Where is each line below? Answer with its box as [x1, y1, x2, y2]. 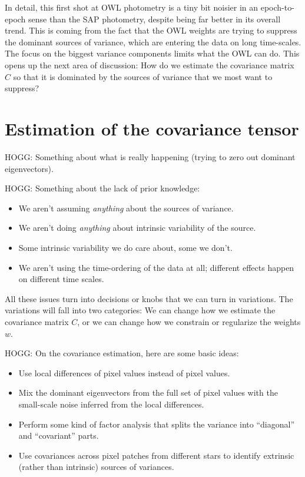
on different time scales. [18, 273, 104, 285]
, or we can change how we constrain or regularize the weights [77, 316, 301, 328]
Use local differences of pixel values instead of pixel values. [18, 366, 230, 379]
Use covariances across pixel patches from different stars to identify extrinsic [18, 449, 294, 461]
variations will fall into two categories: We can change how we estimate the [5, 304, 276, 316]
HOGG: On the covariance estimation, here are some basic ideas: [5, 347, 239, 359]
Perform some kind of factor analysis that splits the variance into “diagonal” [18, 418, 294, 430]
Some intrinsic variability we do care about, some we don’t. [18, 241, 233, 254]
